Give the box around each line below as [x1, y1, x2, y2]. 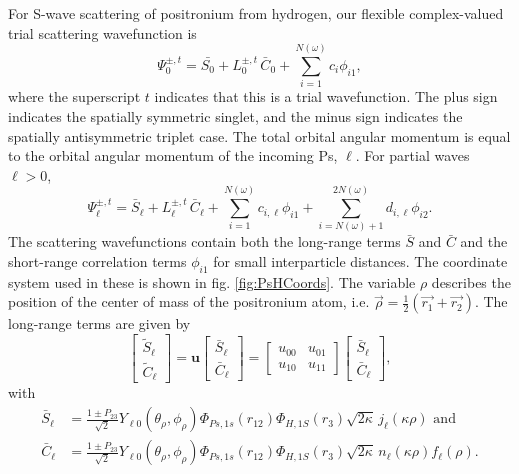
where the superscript [8, 86, 141, 107]
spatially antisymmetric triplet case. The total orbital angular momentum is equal [8, 125, 511, 146]
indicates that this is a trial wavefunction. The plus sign [154, 86, 498, 107]
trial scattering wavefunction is [8, 22, 197, 43]
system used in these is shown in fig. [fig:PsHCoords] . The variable [8, 271, 416, 292]
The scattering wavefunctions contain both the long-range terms [8, 231, 401, 252]
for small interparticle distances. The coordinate [213, 251, 508, 272]
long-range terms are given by [8, 313, 191, 334]
